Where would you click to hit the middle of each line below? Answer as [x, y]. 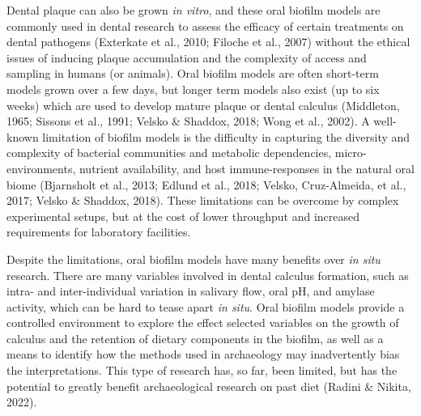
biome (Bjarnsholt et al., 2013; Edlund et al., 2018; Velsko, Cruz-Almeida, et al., [206, 184]
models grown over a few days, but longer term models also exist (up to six [193, 89]
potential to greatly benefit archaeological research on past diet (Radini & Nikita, [209, 386]
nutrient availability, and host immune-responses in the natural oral [247, 168]
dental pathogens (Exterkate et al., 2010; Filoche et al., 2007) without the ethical [208, 42]
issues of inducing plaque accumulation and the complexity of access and [187, 57]
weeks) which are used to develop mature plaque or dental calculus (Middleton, [203, 105]
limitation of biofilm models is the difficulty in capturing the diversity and [226, 136]
